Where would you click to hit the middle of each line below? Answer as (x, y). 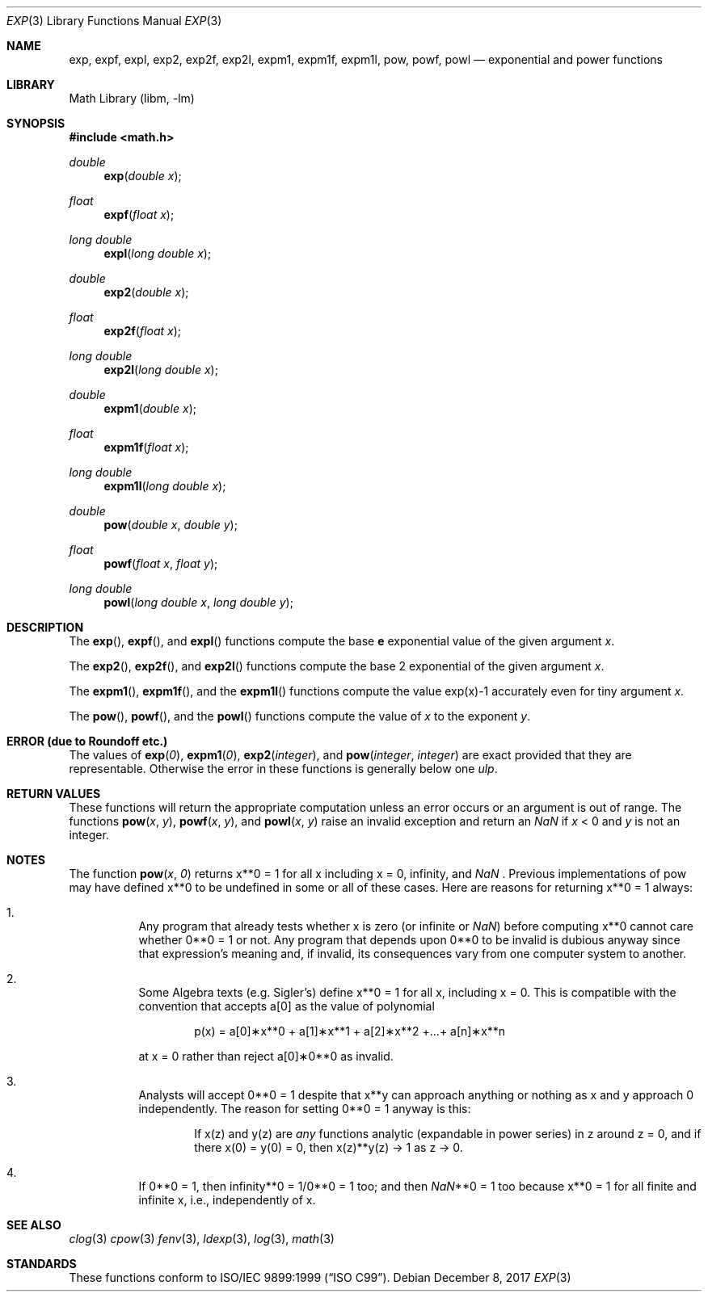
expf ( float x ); (139, 214)
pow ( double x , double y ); (171, 525)
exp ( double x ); (143, 176)
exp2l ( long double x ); (161, 370)
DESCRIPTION (45, 627)
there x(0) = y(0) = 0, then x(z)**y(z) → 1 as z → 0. (329, 1147)
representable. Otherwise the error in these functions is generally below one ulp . (283, 769)
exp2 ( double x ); (146, 292)
